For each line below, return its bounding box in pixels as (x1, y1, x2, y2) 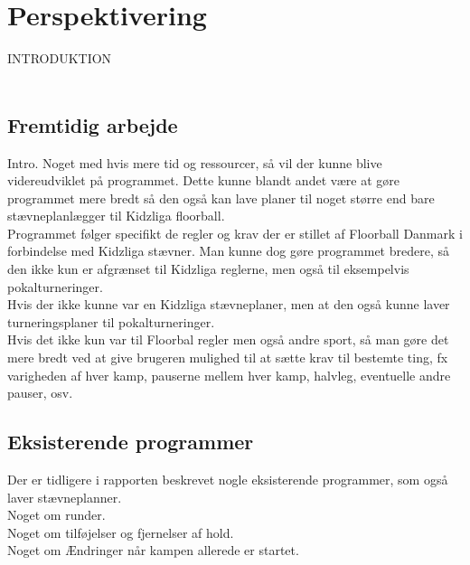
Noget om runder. (7, 505, 106, 524)
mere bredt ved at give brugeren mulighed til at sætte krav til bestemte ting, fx (7, 348, 448, 367)
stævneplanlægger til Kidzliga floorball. (7, 206, 225, 225)
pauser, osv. (7, 383, 73, 402)
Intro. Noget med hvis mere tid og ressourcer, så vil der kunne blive (7, 153, 382, 172)
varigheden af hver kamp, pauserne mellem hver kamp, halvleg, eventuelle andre (7, 365, 451, 384)
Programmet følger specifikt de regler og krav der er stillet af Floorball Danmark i (7, 223, 463, 242)
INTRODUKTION (7, 49, 112, 68)
